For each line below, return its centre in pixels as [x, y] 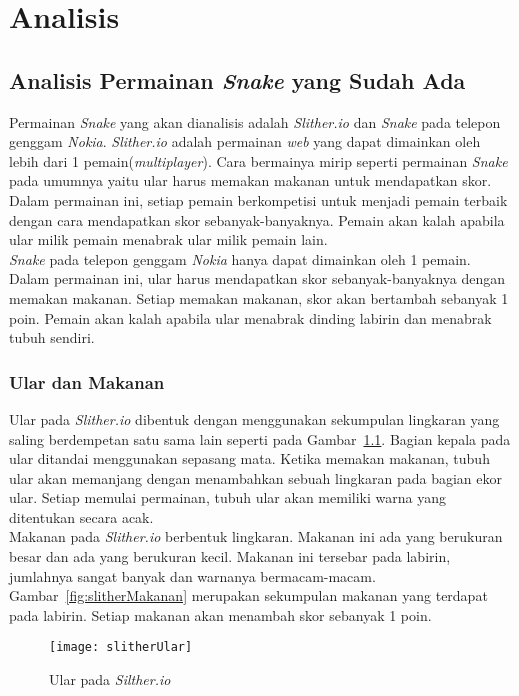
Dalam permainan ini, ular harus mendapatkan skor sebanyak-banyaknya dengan [257, 278]
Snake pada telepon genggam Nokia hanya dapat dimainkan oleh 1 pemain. [240, 258]
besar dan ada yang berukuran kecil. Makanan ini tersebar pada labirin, [230, 556]
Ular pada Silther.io [110, 679]
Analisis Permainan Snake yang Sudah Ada [237, 79]
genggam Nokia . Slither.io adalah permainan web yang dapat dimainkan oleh [245, 141]
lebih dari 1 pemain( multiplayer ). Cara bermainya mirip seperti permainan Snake [258, 160]
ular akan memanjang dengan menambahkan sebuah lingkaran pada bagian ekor [255, 477]
